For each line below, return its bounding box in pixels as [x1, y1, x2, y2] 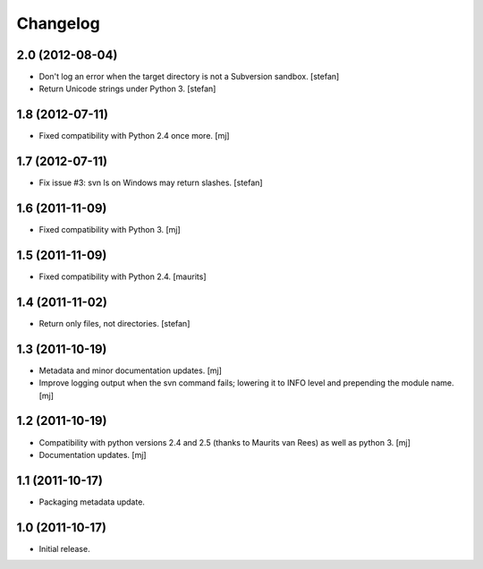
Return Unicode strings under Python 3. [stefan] [38, 83, 216, 94]
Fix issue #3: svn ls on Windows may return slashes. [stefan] [38, 177, 263, 188]
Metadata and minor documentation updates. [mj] [38, 365, 223, 376]
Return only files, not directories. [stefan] [38, 318, 191, 328]
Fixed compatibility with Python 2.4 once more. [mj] [38, 131, 230, 141]
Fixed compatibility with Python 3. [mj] [38, 225, 181, 235]
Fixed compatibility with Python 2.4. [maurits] [38, 271, 207, 282]
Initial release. [38, 543, 90, 554]
